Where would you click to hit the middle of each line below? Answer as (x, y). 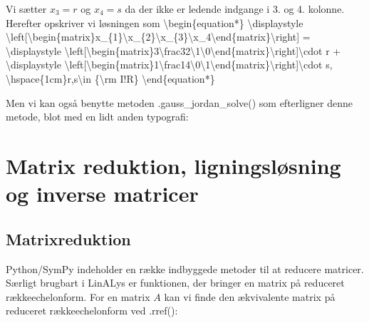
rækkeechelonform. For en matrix (78, 296)
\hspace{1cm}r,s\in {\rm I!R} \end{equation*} (110, 78)
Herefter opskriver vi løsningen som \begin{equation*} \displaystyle (155, 22)
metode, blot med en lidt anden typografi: (97, 117)
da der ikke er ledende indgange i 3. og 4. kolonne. (235, 9)
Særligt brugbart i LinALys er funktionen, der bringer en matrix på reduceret (175, 283)
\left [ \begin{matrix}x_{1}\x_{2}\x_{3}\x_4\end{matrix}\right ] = (158, 37)
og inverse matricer (102, 194)
